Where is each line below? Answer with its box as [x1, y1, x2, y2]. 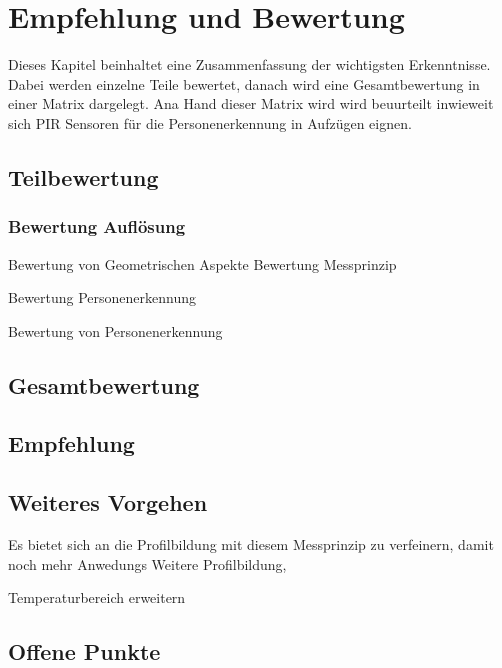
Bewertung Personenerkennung [8, 287, 197, 308]
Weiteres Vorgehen [8, 487, 208, 518]
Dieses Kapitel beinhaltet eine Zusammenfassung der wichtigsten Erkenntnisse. [8, 54, 491, 75]
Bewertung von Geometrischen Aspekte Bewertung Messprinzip [8, 253, 397, 274]
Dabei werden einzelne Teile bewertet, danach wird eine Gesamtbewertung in [8, 73, 480, 94]
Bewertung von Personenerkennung [8, 320, 223, 341]
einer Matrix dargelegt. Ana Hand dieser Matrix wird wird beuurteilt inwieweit [8, 93, 494, 114]
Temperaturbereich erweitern [8, 587, 186, 608]
